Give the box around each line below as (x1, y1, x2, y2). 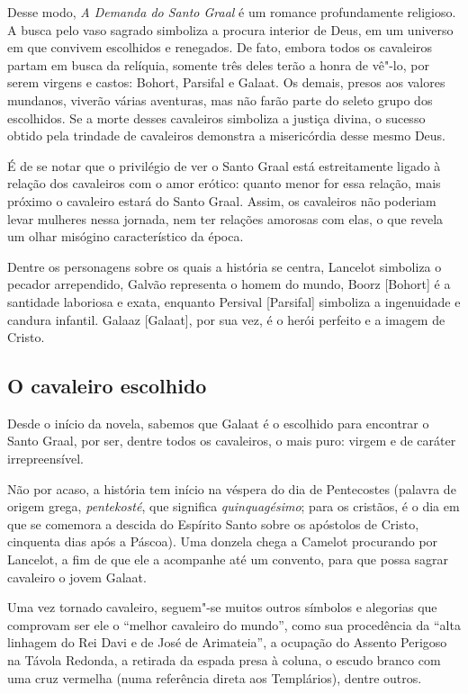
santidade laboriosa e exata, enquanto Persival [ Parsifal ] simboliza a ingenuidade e (7, 292, 461, 311)
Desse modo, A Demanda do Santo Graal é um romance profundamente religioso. (7, 3, 456, 21)
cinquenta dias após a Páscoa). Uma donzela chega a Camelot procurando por (7, 532, 438, 551)
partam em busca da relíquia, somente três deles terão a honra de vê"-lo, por (7, 55, 429, 74)
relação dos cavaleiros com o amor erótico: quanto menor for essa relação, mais (7, 174, 441, 193)
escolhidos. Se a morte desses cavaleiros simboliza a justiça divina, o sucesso (7, 108, 426, 127)
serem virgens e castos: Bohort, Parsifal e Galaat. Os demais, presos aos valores (7, 73, 445, 92)
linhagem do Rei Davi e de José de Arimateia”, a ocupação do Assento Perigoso (7, 633, 447, 652)
